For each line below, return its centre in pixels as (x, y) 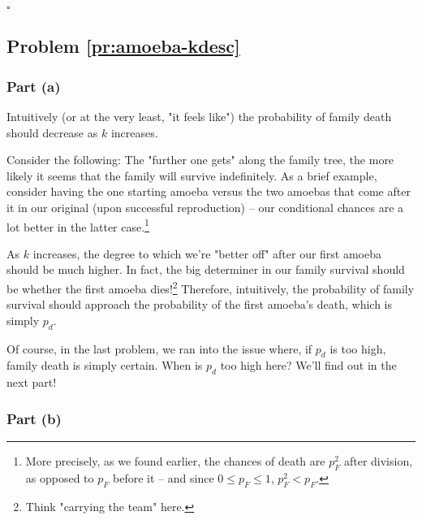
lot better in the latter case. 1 (78, 225)
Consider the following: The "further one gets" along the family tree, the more (200, 160)
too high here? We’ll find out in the (308, 365)
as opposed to (60, 477)
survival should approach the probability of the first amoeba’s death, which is (200, 304)
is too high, (358, 348)
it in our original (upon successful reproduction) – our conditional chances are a (205, 207)
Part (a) (34, 86)
